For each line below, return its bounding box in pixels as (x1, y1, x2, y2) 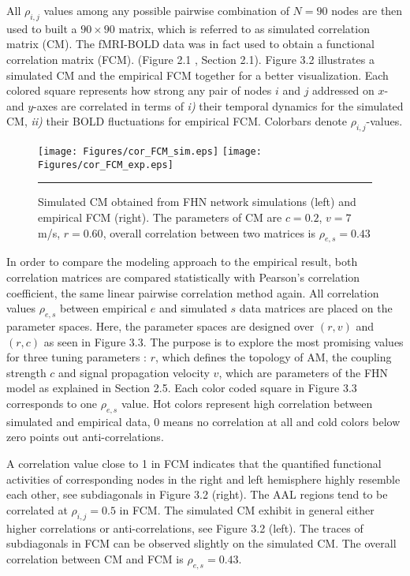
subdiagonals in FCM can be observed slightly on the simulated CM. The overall (6, 535, 397, 552)
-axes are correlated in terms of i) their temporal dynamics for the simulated (33, 97, 404, 114)
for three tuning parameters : (6, 349, 147, 365)
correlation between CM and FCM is (6, 550, 184, 567)
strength (6, 364, 47, 380)
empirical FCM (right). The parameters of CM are (38, 209, 282, 226)
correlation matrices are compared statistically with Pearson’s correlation (6, 269, 360, 286)
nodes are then (331, 2, 403, 18)
